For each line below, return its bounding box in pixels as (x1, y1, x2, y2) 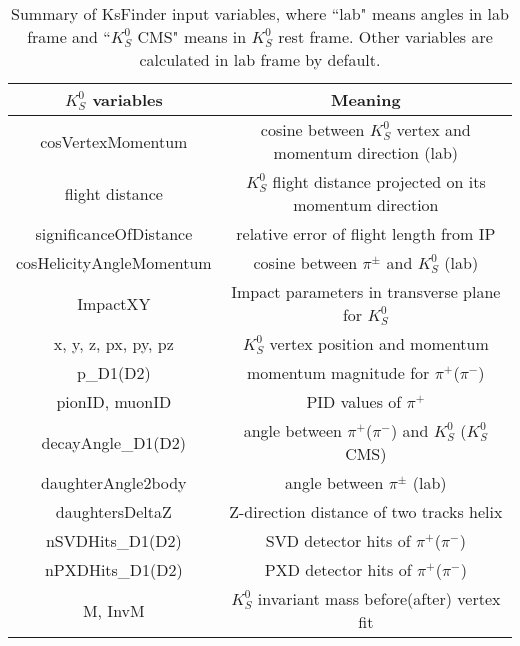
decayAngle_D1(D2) (41, 430, 187, 454)
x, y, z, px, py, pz (53, 332, 174, 355)
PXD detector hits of (264, 558, 412, 581)
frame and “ (27, 25, 111, 48)
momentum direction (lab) (273, 141, 459, 164)
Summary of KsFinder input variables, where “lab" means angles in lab (11, 2, 509, 25)
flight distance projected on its (272, 170, 486, 193)
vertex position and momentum (269, 332, 489, 355)
